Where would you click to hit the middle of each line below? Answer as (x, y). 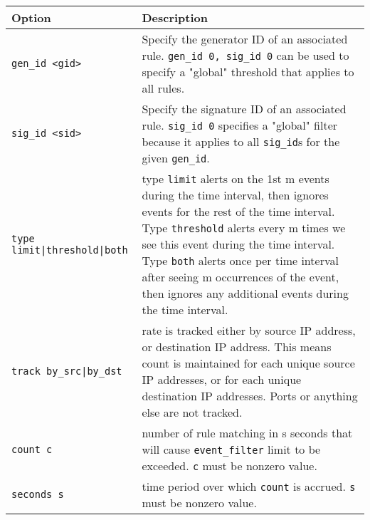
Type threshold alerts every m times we (244, 228)
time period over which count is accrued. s (249, 486)
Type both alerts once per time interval (240, 260)
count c (32, 449)
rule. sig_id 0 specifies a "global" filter (240, 125)
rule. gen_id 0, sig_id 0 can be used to (245, 55)
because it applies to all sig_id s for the (241, 141)
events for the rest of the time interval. (238, 211)
